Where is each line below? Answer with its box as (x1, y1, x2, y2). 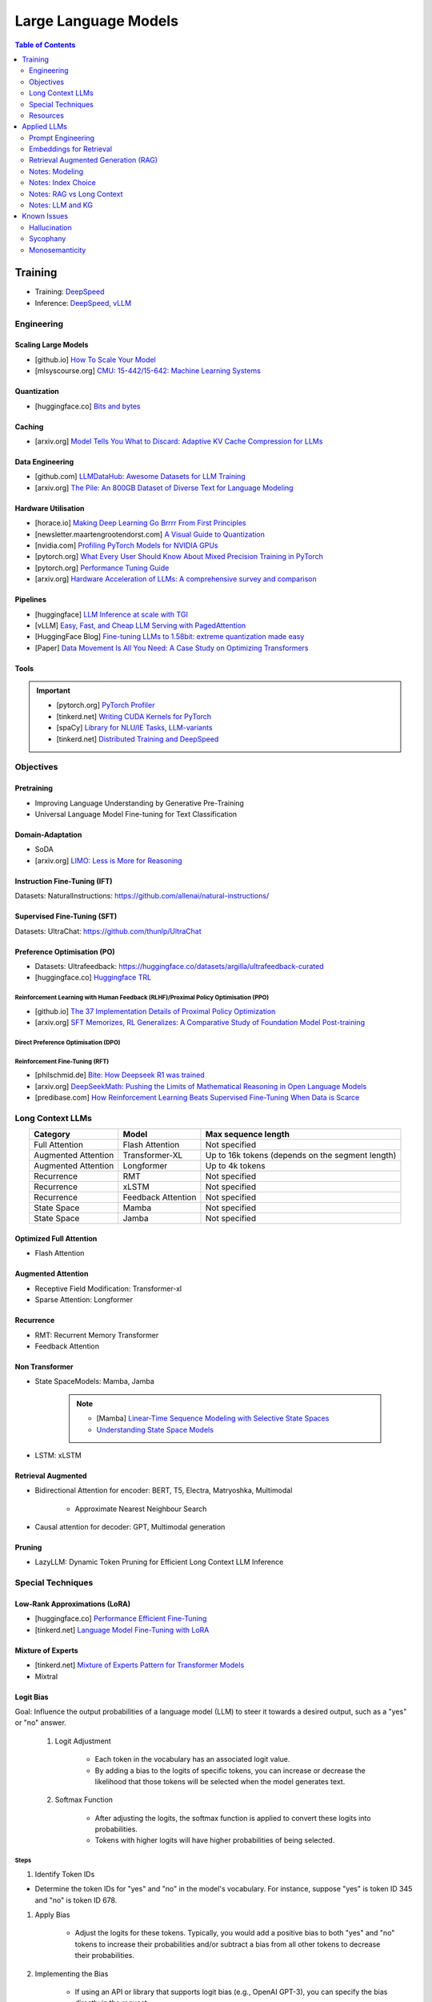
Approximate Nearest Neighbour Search (74, 1504, 207, 1514)
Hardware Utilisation (14, 503, 85, 513)
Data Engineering (14, 457, 74, 466)
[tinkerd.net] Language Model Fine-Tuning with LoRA (34, 1625, 210, 1634)
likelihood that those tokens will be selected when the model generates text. (94, 1776, 346, 1786)
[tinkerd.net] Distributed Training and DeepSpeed (56, 734, 219, 744)
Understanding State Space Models (96, 1425, 214, 1434)
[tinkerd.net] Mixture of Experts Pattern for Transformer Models (34, 1660, 245, 1670)
